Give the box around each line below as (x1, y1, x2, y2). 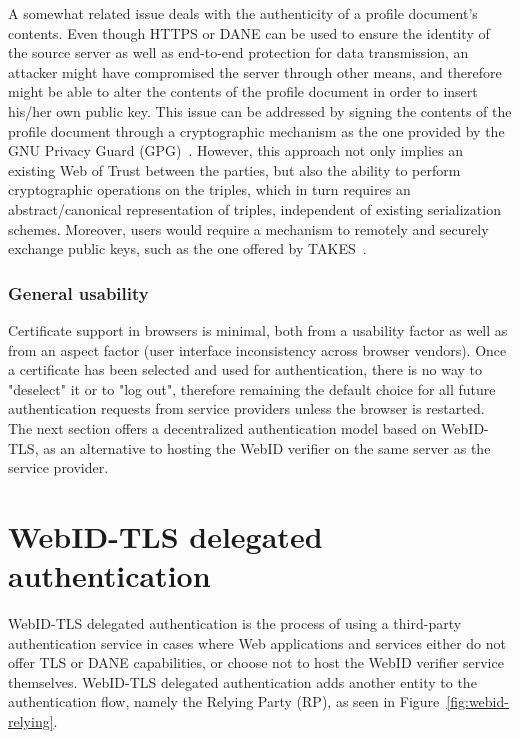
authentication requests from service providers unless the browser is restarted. (8, 398, 485, 419)
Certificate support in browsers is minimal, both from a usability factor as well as (8, 319, 508, 340)
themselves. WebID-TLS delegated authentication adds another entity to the (8, 671, 477, 692)
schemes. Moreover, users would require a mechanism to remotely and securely (8, 218, 489, 239)
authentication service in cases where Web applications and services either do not (8, 632, 506, 653)
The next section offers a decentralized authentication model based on (8, 417, 437, 438)
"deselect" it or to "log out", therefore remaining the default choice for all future (8, 378, 496, 399)
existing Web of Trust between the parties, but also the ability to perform (8, 159, 461, 180)
